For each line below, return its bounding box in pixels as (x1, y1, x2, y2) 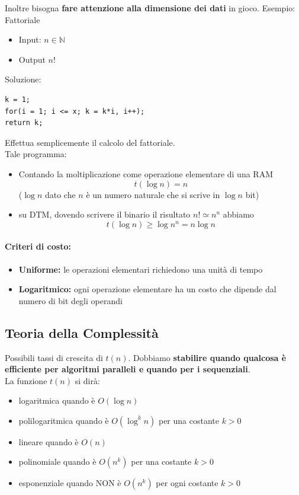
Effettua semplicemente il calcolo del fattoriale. (5, 136, 175, 148)
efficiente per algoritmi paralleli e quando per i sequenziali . (5, 363, 250, 375)
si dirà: (75, 374, 100, 387)
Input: (18, 33, 41, 46)
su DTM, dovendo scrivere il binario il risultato (18, 208, 191, 221)
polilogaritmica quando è (18, 414, 109, 426)
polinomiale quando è (18, 455, 97, 468)
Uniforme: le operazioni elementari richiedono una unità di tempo (18, 263, 263, 275)
